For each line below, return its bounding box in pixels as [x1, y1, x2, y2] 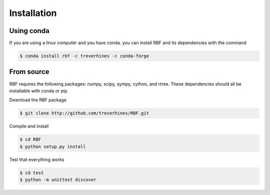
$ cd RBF [19, 136, 41, 142]
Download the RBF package [9, 97, 67, 103]
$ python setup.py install [19, 143, 86, 149]
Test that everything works [9, 156, 64, 162]
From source [9, 67, 49, 76]
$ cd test [19, 170, 44, 175]
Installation [9, 7, 57, 18]
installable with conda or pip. [9, 87, 69, 93]
